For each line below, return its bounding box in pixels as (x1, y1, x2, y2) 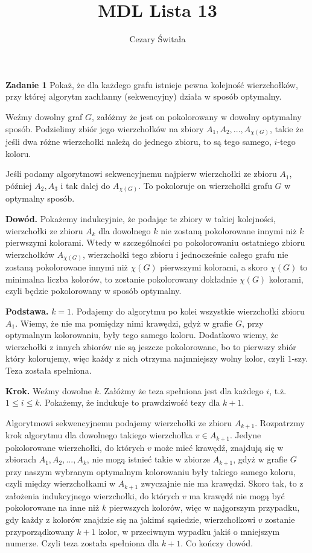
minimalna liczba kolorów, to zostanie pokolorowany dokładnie (5, 272, 237, 285)
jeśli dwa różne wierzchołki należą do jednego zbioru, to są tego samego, (5, 135, 272, 148)
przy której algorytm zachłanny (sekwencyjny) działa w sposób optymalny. (5, 90, 282, 103)
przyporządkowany (5, 525, 74, 537)
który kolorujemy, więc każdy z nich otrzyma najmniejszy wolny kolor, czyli (5, 352, 285, 365)
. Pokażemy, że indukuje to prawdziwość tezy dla (39, 396, 220, 409)
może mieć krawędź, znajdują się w (154, 441, 284, 453)
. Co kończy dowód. (180, 537, 253, 549)
